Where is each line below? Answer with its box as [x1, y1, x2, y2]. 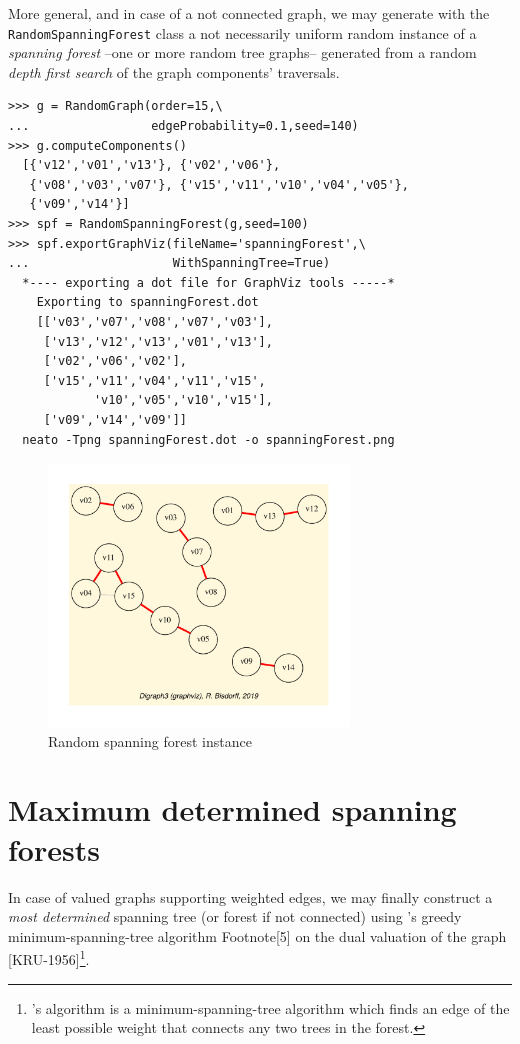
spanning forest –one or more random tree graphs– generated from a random [8, 42, 477, 63]
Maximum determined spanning [8, 789, 457, 830]
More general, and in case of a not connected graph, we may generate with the [8, 3, 490, 23]
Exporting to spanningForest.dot [36, 295, 259, 310]
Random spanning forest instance [48, 730, 252, 751]
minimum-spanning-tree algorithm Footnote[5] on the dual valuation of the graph [8, 925, 507, 946]
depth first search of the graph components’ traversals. [8, 61, 340, 82]
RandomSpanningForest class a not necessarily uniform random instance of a [8, 22, 477, 43]
